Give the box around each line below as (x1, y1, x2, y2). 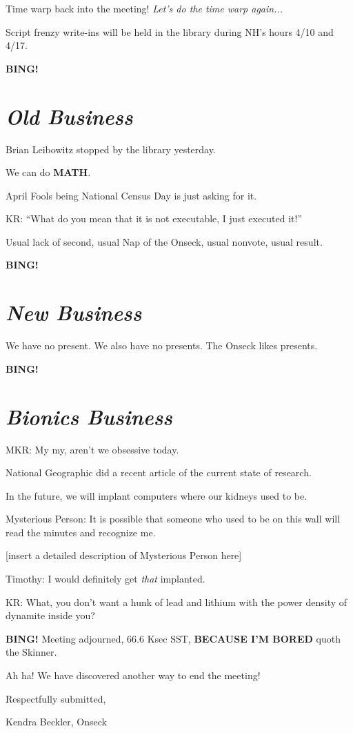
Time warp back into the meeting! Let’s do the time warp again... (6, 1, 283, 15)
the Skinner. (6, 645, 57, 659)
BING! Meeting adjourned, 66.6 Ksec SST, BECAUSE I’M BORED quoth (6, 631, 341, 645)
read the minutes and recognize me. (6, 525, 156, 539)
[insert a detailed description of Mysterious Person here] (6, 548, 242, 563)
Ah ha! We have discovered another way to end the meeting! (6, 668, 261, 683)
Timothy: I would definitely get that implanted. (6, 571, 205, 586)
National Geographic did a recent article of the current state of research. (6, 465, 312, 480)
